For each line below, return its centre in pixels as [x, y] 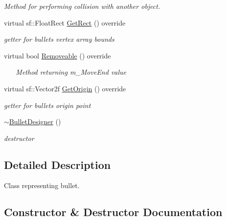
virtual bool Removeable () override [57, 55]
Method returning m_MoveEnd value [71, 72]
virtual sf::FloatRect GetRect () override [65, 22]
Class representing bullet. [42, 185]
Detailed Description [57, 164]
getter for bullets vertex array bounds [59, 39]
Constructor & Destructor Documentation [113, 211]
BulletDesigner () [35, 122]
